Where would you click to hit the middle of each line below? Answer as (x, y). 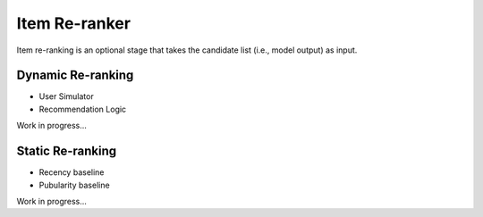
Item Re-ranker (74, 23)
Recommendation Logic (83, 109)
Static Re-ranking (67, 151)
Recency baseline (72, 172)
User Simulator (66, 96)
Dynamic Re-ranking (75, 75)
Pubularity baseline (75, 185)
